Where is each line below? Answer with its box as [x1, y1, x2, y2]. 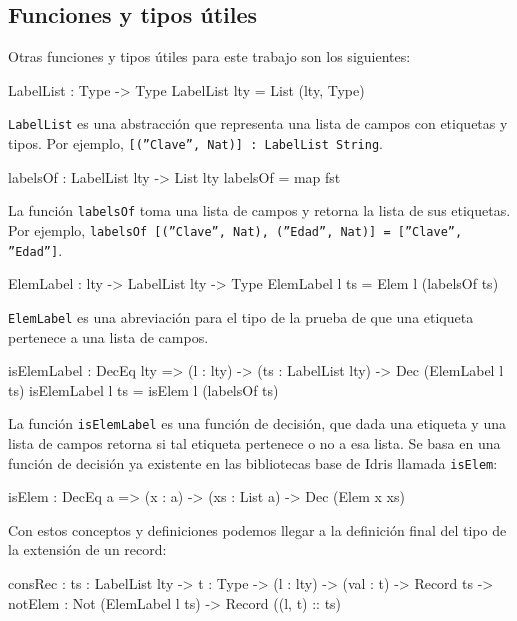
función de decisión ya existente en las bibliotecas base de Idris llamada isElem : [8, 452, 498, 473]
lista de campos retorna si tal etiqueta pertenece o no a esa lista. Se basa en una [8, 432, 501, 453]
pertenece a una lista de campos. [8, 326, 209, 347]
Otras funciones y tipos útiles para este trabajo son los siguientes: [8, 46, 411, 67]
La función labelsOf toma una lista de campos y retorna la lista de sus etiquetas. [8, 200, 511, 221]
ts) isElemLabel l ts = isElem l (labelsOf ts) [8, 379, 279, 400]
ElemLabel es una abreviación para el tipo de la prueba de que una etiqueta [8, 306, 474, 327]
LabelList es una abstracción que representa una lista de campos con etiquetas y [8, 113, 508, 134]
